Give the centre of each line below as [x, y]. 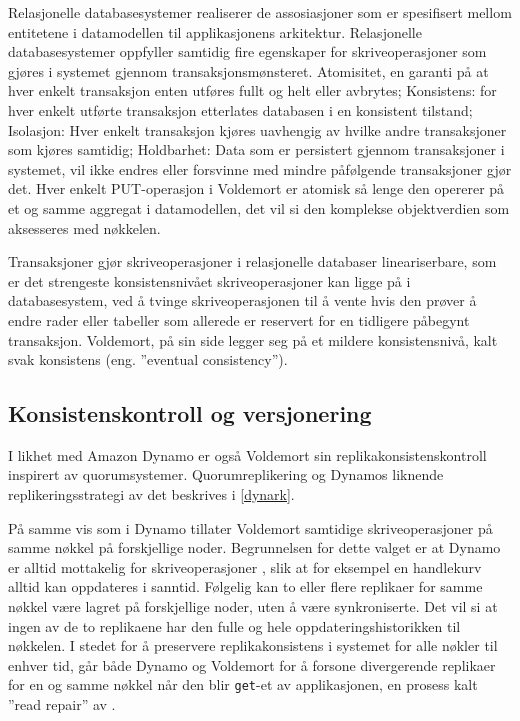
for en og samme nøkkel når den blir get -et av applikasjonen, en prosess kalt [243, 684]
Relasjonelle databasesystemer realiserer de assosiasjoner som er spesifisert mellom [260, 12]
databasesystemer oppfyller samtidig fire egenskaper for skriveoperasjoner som [247, 51]
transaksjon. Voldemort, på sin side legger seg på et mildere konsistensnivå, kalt [253, 339]
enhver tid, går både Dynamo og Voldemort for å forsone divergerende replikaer [252, 664]
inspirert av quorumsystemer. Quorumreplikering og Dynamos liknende [226, 474]
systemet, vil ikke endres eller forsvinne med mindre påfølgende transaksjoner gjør [260, 168]
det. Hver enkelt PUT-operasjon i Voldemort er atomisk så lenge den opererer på [256, 188]
